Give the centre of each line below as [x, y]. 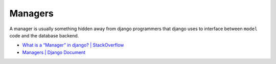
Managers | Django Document [54, 52]
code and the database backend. [44, 35]
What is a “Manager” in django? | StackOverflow [73, 45]
